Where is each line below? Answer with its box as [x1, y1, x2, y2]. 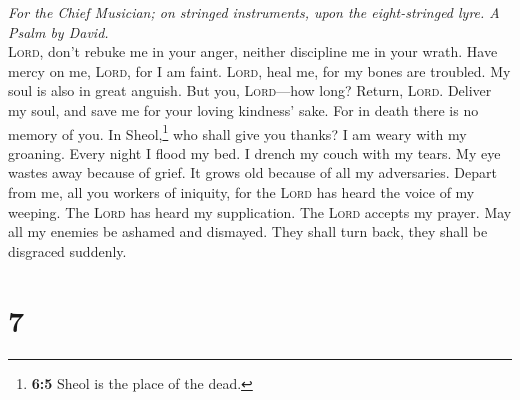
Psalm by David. [8, 21, 109, 42]
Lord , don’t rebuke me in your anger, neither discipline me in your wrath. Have [8, 41, 498, 62]
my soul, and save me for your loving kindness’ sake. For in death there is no [8, 99, 479, 120]
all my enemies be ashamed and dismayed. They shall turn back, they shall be [8, 221, 488, 242]
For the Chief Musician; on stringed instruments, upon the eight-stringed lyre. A [8, 2, 500, 22]
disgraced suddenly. [8, 240, 127, 261]
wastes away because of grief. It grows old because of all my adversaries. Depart [8, 162, 497, 183]
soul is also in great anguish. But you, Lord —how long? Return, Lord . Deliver [8, 80, 492, 101]
